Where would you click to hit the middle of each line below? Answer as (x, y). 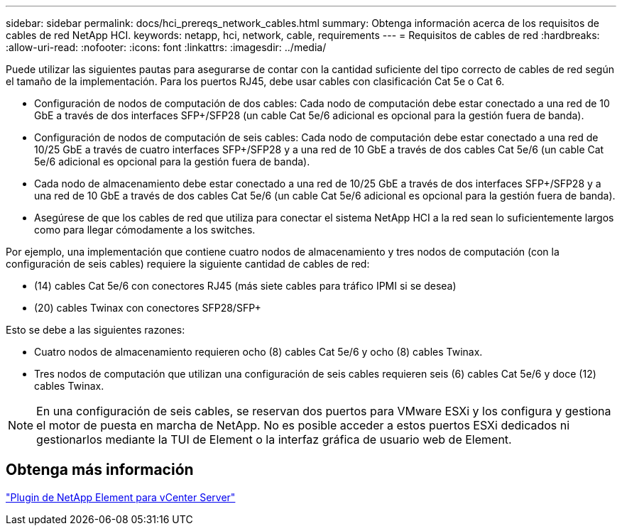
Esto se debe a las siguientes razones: (96, 330)
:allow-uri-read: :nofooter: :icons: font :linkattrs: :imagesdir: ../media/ (166, 47)
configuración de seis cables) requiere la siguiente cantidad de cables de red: (188, 264)
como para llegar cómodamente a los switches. (145, 230)
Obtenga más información (100, 470)
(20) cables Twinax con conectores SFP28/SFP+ (148, 308)
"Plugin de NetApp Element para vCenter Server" (121, 497)
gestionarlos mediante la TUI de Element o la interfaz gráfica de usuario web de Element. (274, 439)
